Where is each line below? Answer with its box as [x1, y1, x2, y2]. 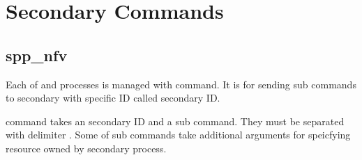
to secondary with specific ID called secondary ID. [6, 90, 220, 105]
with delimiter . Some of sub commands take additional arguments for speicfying [6, 127, 351, 142]
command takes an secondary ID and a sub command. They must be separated [6, 113, 345, 128]
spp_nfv [6, 44, 68, 65]
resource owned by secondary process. [6, 141, 167, 155]
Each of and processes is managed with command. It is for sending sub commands [6, 77, 356, 91]
